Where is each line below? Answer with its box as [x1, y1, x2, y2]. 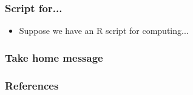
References [5, 77, 59, 93]
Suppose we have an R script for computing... [19, 24, 189, 37]
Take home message [5, 50, 103, 65]
